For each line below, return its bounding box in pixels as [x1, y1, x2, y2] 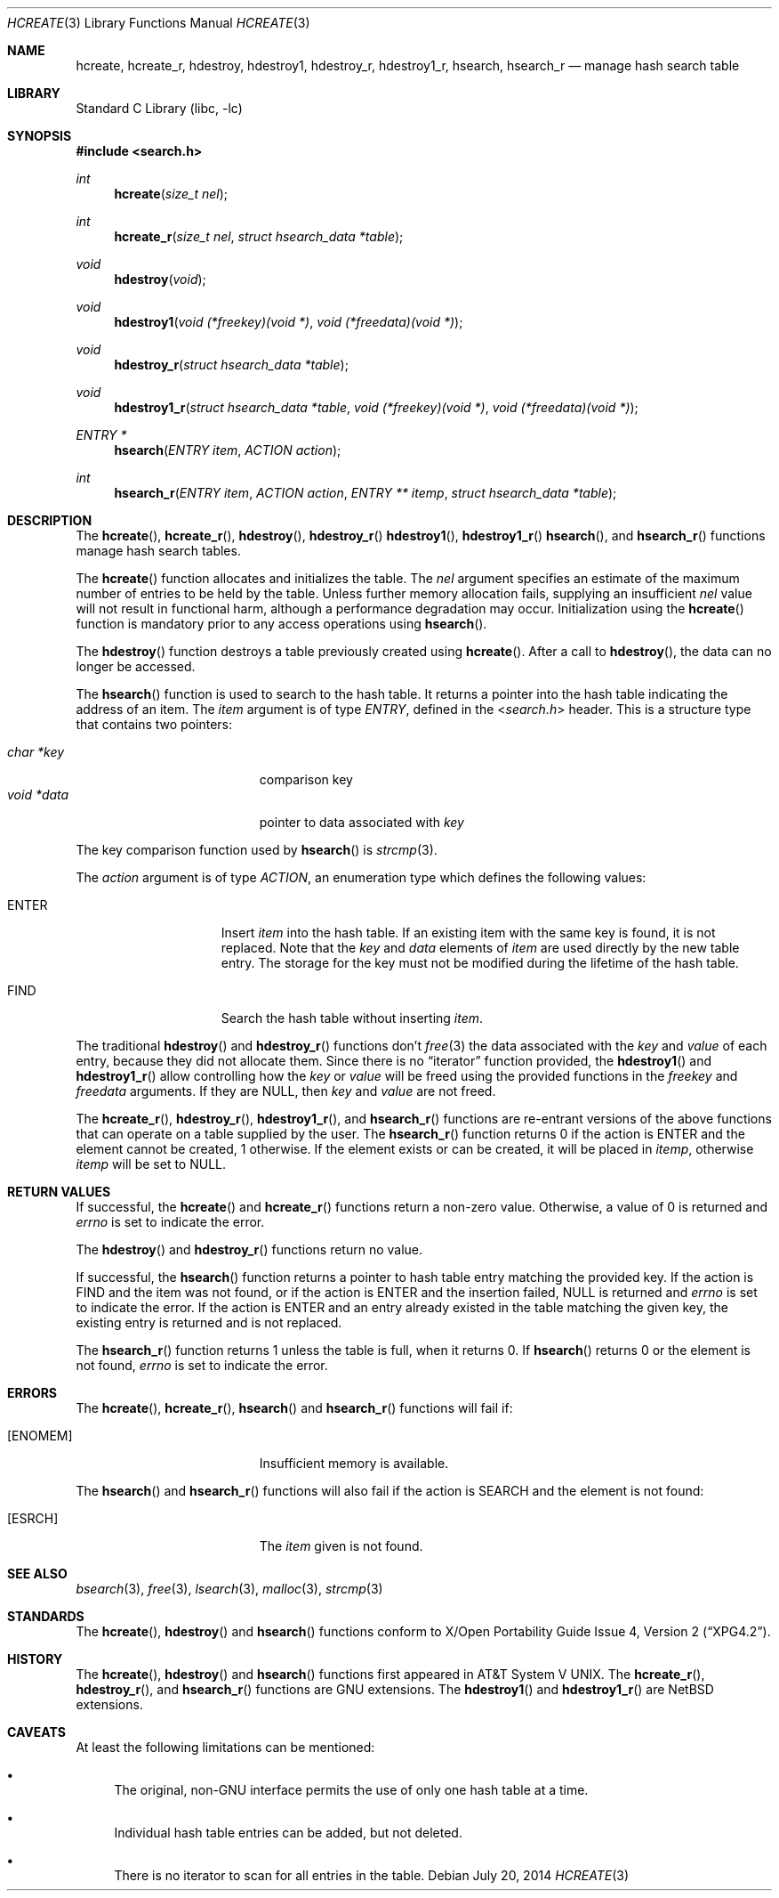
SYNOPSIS [7, 128, 72, 143]
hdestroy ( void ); [114, 272, 206, 287]
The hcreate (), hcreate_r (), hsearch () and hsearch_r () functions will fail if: [76, 1400, 513, 1415]
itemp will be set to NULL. [76, 1156, 227, 1172]
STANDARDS [7, 1609, 84, 1624]
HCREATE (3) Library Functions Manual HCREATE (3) [7, 15, 310, 30]
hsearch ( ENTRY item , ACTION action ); [114, 442, 341, 458]
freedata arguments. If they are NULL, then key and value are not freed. [76, 1083, 496, 1099]
